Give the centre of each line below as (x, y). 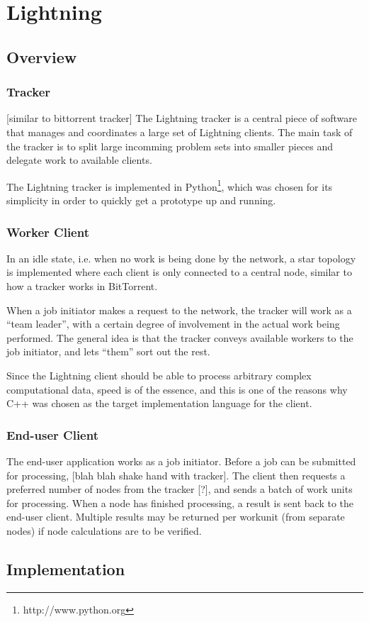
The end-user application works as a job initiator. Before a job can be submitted (181, 461)
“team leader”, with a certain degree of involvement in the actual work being (173, 324)
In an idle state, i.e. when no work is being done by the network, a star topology (181, 258)
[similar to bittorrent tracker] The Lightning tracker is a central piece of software (182, 118)
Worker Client (48, 232)
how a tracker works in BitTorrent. (82, 286)
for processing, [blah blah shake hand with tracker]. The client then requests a (176, 475)
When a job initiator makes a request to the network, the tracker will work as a (179, 310)
